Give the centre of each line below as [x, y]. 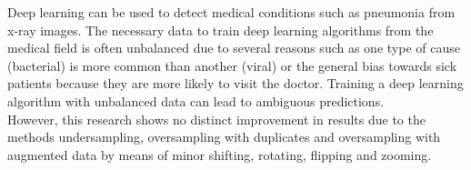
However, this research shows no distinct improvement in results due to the [216, 119]
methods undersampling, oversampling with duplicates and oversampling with [224, 137]
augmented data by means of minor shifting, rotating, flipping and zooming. [220, 154]
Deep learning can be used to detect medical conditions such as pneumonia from [231, 12]
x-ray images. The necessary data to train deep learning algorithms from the [220, 30]
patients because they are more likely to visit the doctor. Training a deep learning [235, 83]
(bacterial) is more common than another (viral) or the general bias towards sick [232, 65]
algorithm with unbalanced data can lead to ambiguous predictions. [196, 100]
